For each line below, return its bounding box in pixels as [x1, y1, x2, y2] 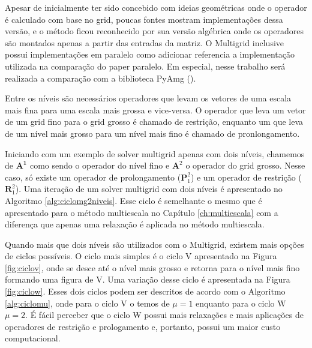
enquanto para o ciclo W [196, 296, 286, 309]
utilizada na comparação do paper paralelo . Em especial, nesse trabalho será [5, 59, 286, 72]
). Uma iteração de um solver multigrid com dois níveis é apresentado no [15, 182, 283, 195]
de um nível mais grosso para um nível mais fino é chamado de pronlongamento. [5, 127, 300, 139]
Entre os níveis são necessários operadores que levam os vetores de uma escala [5, 92, 292, 104]
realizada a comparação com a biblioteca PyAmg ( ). [5, 71, 196, 84]
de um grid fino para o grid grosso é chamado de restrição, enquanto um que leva [5, 115, 304, 128]
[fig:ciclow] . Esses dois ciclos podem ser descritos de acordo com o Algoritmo [5, 285, 286, 298]
